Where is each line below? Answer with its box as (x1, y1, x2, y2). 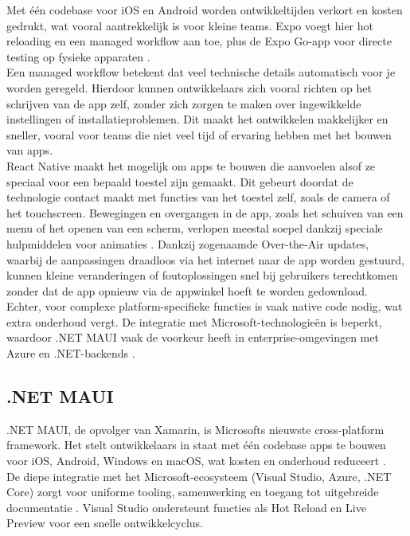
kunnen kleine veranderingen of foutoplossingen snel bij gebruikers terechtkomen (6, 267, 398, 284)
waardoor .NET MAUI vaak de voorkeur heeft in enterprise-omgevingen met (6, 329, 379, 346)
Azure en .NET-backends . (6, 345, 135, 362)
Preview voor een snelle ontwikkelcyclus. (6, 514, 203, 531)
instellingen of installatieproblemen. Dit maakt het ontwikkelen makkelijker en (6, 111, 389, 127)
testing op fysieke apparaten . (6, 48, 150, 65)
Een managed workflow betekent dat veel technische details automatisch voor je (6, 64, 396, 80)
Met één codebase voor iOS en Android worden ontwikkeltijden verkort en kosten (6, 2, 403, 18)
